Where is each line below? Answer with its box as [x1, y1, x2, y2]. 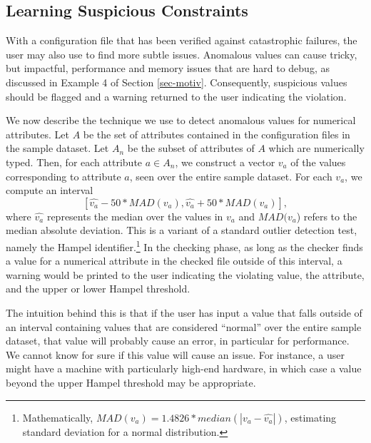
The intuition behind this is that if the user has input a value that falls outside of [6, 305, 362, 320]
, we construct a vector [175, 154, 275, 169]
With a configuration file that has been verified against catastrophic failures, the [6, 33, 357, 48]
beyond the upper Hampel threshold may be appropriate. [6, 375, 256, 389]
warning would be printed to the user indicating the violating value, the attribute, [6, 267, 365, 282]
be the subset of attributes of [127, 141, 255, 156]
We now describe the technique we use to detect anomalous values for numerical [6, 113, 356, 128]
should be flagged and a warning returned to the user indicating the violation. [6, 88, 347, 103]
